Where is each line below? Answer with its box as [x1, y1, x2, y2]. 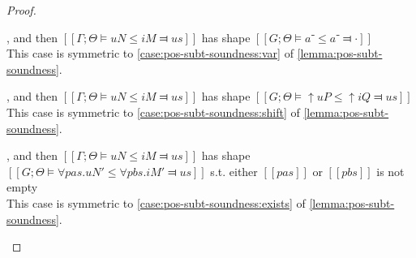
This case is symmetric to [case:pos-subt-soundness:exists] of [6, 194, 306, 211]
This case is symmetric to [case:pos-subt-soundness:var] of [6, 45, 294, 62]
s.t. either [210, 162, 258, 179]
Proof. [6, 2, 36, 18]
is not [376, 162, 405, 179]
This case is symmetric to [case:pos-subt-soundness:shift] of [6, 103, 300, 120]
